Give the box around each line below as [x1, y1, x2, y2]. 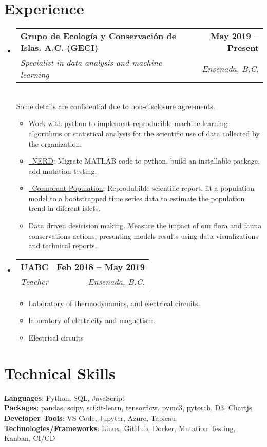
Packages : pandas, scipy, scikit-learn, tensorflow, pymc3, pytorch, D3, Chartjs [4, 402, 252, 413]
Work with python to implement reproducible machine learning [28, 118, 228, 129]
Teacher [20, 275, 49, 288]
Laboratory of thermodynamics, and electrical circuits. [28, 297, 200, 308]
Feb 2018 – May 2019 [56, 260, 145, 273]
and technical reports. [28, 240, 97, 251]
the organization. [28, 138, 82, 149]
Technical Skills [4, 362, 116, 383]
